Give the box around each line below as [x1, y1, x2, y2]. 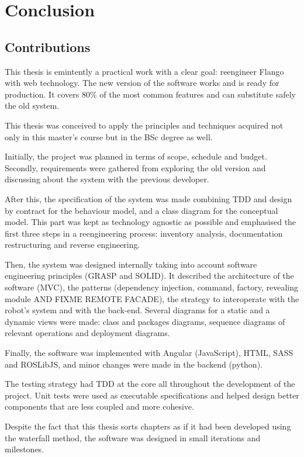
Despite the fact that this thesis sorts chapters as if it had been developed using [5, 420, 291, 432]
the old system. [5, 99, 60, 112]
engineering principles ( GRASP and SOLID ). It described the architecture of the [5, 269, 294, 282]
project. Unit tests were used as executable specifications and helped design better [5, 389, 299, 401]
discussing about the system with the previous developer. [5, 173, 209, 185]
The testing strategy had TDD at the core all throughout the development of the [5, 378, 295, 390]
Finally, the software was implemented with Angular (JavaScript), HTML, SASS [5, 347, 293, 359]
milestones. [5, 443, 44, 455]
